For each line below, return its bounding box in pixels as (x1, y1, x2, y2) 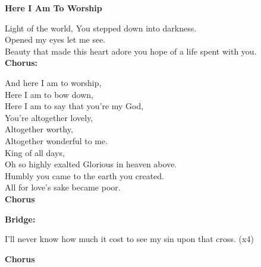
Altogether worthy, (5, 123, 73, 135)
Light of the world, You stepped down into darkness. (5, 21, 197, 34)
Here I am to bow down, (5, 88, 93, 100)
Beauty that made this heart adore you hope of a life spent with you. (5, 44, 257, 57)
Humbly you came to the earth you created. (5, 169, 165, 182)
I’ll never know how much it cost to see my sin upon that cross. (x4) (5, 233, 254, 245)
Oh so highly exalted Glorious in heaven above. (5, 158, 177, 170)
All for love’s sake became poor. (5, 181, 121, 193)
